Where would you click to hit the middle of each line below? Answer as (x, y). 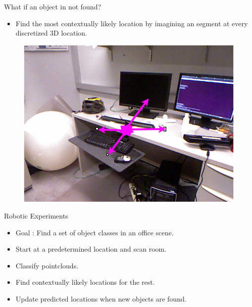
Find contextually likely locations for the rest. (85, 282)
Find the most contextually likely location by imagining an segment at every (132, 23)
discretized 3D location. (51, 33)
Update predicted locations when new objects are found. (101, 299)
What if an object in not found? (53, 6)
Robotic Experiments (36, 216)
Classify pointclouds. (47, 265)
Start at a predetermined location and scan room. (91, 249)
